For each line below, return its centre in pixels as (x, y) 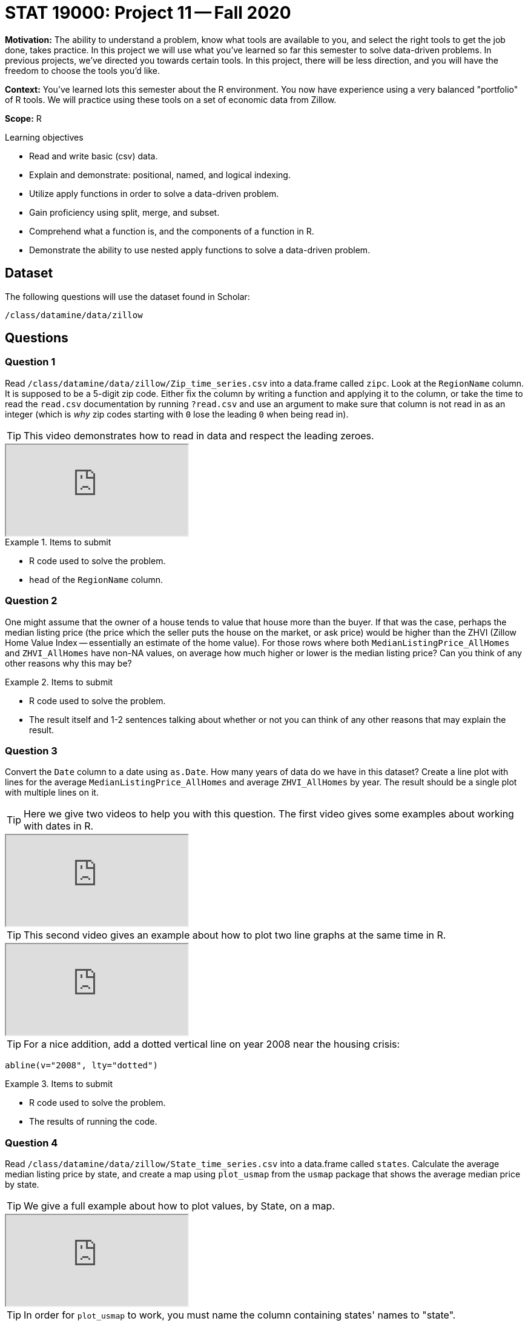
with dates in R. (59, 826)
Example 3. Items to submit (59, 1084)
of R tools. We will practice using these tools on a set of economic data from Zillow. (171, 99)
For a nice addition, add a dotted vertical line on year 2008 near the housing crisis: (212, 1044)
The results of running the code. (93, 1122)
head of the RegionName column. (96, 579)
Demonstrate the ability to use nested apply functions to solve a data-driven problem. (200, 250)
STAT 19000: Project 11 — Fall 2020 (148, 13)
